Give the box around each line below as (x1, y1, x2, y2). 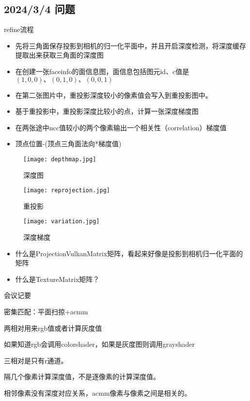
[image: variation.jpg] (23, 218, 100, 225)
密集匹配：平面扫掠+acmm (4, 307, 88, 317)
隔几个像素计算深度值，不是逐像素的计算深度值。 (4, 371, 160, 382)
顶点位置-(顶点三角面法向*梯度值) (15, 139, 122, 149)
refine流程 (4, 24, 34, 34)
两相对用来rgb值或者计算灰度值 (4, 323, 102, 333)
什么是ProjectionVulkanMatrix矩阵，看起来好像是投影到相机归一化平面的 (15, 248, 243, 258)
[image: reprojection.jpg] (23, 187, 110, 194)
